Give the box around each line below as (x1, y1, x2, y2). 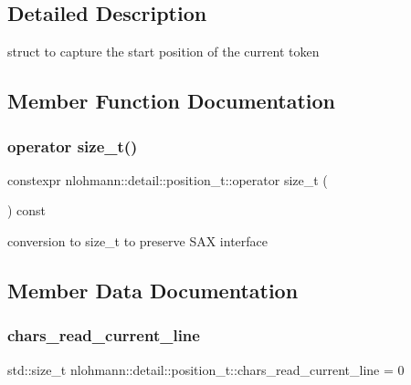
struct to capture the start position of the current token (7, 42, 320, 61)
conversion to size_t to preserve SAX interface (7, 231, 269, 250)
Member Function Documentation (7, 87, 336, 115)
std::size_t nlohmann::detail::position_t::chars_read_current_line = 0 (7, 359, 405, 379)
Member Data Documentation (7, 276, 299, 304)
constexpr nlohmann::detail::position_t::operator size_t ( (7, 170, 328, 189)
